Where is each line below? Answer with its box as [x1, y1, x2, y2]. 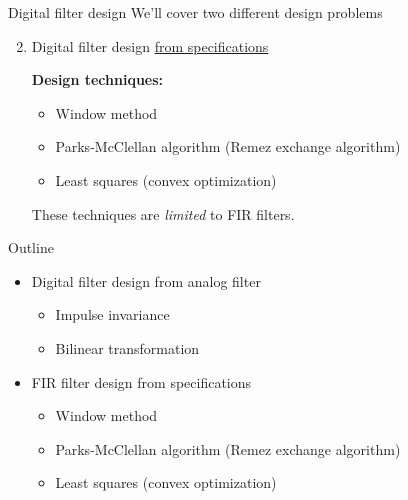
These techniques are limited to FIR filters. [31, 203, 295, 224]
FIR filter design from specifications [31, 371, 252, 392]
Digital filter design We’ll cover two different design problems [8, 2, 383, 22]
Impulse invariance [55, 304, 170, 325]
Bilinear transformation [55, 337, 200, 358]
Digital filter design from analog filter [31, 270, 261, 291]
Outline [8, 237, 54, 258]
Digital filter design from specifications [31, 35, 269, 56]
